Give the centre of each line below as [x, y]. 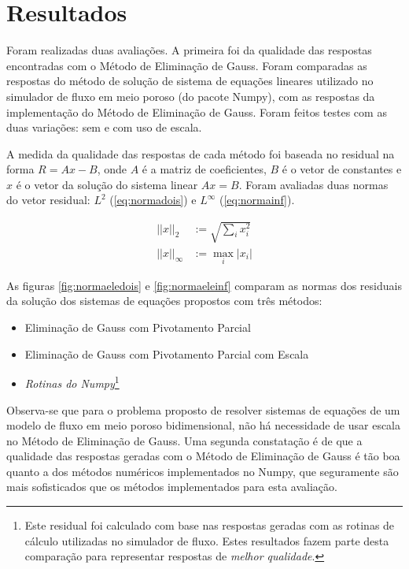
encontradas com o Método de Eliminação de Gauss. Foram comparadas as [187, 65]
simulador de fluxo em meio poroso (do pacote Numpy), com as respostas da [191, 96]
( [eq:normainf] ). [257, 200]
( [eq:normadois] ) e [153, 200]
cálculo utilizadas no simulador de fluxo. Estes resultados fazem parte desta [207, 540]
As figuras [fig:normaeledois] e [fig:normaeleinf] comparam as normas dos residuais [204, 285]
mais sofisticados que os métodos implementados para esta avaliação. [172, 487]
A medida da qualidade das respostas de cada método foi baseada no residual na [201, 153]
